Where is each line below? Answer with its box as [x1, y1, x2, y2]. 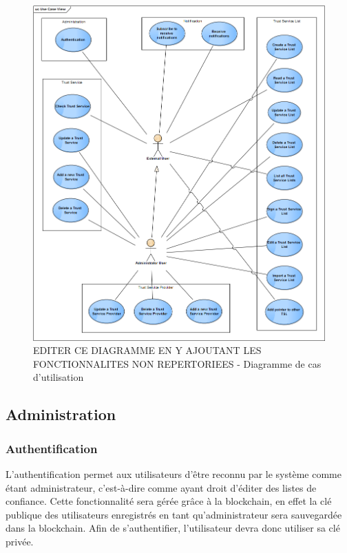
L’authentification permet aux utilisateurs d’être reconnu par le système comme [6, 466, 341, 481]
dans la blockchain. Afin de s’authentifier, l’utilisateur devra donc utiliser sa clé [6, 521, 340, 535]
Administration [6, 404, 116, 425]
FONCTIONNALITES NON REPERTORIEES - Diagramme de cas [33, 356, 322, 371]
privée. [6, 534, 34, 548]
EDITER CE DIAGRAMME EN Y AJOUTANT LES [33, 343, 262, 357]
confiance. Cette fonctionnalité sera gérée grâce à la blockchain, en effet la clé [6, 494, 332, 508]
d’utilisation [33, 370, 84, 384]
